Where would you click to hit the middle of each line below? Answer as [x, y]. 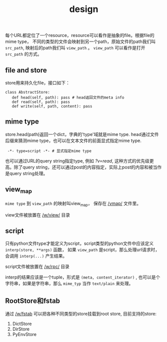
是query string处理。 [26, 173]
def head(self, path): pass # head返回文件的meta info [68, 97]
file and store [26, 70]
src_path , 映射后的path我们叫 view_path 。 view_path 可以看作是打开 [75, 48]
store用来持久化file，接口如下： [38, 83]
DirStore [21, 329]
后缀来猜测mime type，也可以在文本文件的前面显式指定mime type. [73, 140]
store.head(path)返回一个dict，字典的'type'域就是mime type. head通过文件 [82, 134]
